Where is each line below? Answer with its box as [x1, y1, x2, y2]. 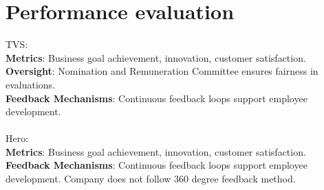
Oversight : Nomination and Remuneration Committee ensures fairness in [6, 64, 318, 78]
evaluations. [6, 77, 56, 91]
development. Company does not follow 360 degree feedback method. [6, 171, 296, 186]
